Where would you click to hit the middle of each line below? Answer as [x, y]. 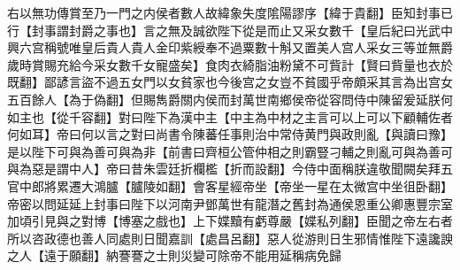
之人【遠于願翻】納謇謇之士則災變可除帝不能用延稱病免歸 [174, 255]
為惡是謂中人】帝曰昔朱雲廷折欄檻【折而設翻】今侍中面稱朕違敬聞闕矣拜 [230, 169]
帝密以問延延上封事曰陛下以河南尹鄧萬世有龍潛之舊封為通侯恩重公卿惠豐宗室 [230, 203]
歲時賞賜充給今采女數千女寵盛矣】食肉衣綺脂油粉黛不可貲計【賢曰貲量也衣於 [230, 64]
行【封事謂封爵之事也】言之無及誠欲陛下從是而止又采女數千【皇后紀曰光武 [224, 30]
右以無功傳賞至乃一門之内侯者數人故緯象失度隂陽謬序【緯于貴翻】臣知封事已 [230, 12]
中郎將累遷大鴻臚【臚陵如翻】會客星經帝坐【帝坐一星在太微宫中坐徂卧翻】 [236, 185]
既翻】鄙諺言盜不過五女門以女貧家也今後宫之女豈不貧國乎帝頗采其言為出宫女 [230, 82]
